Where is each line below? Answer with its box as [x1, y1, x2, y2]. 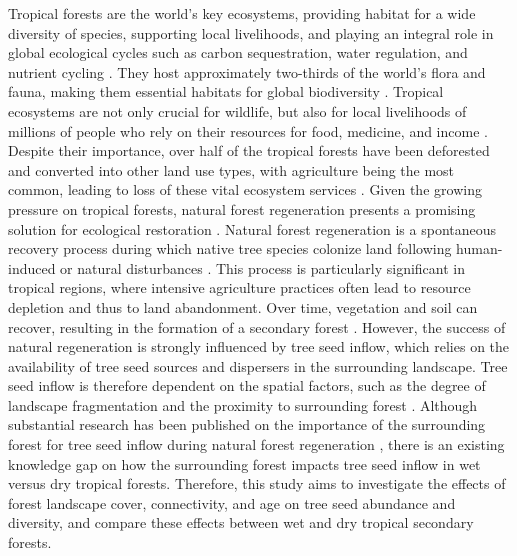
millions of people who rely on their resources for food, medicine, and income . [8, 120, 488, 141]
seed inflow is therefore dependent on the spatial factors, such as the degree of [8, 375, 486, 396]
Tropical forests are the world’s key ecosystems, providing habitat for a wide [8, 3, 476, 23]
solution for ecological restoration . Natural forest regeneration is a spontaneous [8, 218, 497, 239]
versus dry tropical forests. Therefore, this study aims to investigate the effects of [8, 473, 506, 494]
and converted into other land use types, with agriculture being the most [8, 159, 455, 180]
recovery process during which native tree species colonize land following [8, 238, 452, 259]
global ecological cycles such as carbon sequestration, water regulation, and [8, 42, 468, 63]
